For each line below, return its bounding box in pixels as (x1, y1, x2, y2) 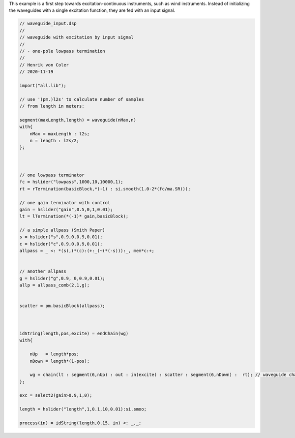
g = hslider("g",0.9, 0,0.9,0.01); (19, 276, 105, 281)
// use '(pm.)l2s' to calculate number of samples (19, 96, 145, 102)
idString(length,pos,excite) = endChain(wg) (19, 330, 129, 336)
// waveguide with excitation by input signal (19, 34, 134, 40)
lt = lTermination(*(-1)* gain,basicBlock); (19, 214, 129, 219)
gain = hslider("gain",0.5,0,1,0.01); (19, 207, 113, 212)
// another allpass (19, 269, 66, 274)
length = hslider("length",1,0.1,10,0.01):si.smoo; (19, 407, 147, 412)
